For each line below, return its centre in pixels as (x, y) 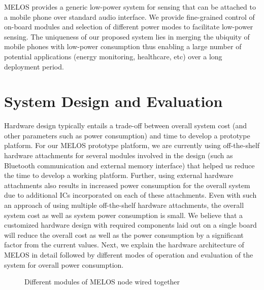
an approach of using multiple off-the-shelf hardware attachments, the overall (124, 205)
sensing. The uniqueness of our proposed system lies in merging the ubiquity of (127, 36)
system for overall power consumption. (64, 264)
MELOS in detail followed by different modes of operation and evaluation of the (129, 255)
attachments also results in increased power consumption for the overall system (127, 185)
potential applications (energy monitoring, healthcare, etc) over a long (113, 56)
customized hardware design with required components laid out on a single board (130, 225)
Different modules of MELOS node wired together (102, 282)
